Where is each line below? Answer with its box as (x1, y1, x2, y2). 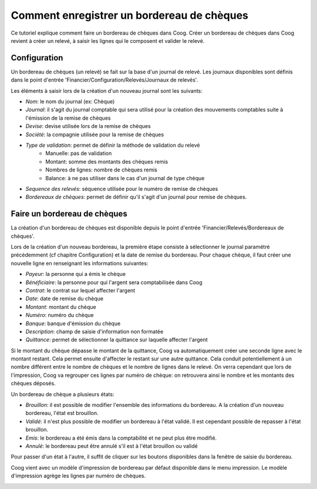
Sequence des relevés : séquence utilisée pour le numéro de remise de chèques (25, 185, 218, 192)
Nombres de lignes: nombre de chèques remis (45, 166, 158, 173)
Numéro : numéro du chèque (25, 312, 94, 319)
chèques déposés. (11, 380, 56, 387)
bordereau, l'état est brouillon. (25, 410, 99, 417)
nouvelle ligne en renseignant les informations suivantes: (11, 259, 149, 267)
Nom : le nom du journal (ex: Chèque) (25, 98, 115, 105)
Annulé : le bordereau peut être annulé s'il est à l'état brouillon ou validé (25, 442, 198, 449)
